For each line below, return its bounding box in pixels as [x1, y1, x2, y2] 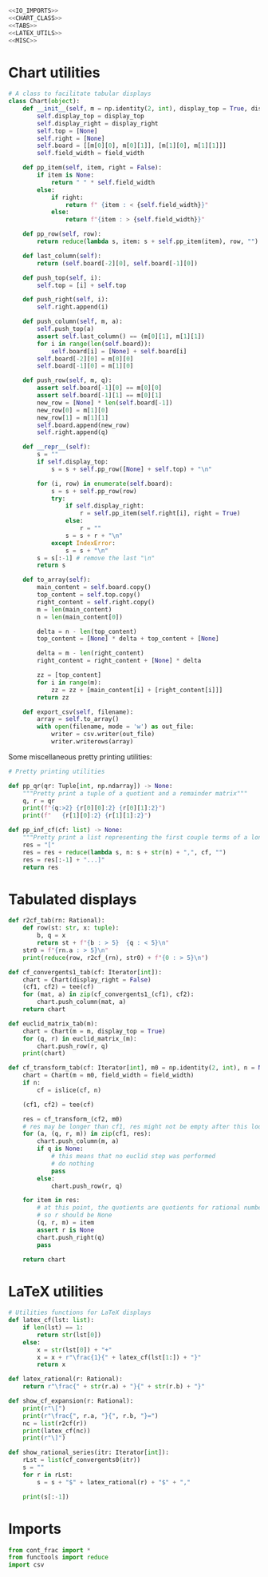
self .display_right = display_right [37, 119, 159, 127]
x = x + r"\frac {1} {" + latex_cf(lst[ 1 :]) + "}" [37, 1353, 202, 1361]
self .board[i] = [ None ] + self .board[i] [50, 347, 187, 355]
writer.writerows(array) [50, 738, 134, 746]
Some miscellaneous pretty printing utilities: [8, 751, 153, 762]
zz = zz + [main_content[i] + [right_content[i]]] [50, 686, 223, 694]
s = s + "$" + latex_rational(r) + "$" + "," [37, 1478, 191, 1486]
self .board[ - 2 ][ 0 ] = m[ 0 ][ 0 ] [37, 355, 134, 363]
